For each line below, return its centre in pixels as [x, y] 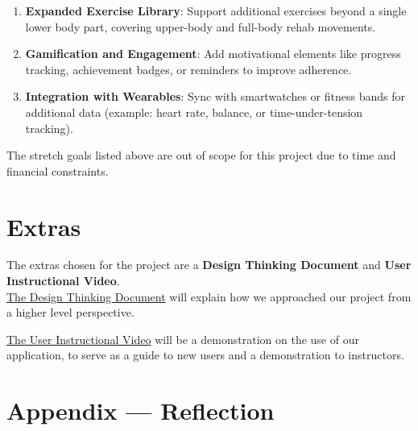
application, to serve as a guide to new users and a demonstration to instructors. [205, 355]
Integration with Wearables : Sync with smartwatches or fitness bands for [215, 96]
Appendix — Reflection [141, 410]
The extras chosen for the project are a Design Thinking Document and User [209, 265]
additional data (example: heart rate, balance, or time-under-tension [194, 112]
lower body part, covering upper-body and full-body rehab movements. [201, 26]
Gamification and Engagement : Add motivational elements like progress [213, 54]
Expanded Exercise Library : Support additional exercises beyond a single [216, 10]
